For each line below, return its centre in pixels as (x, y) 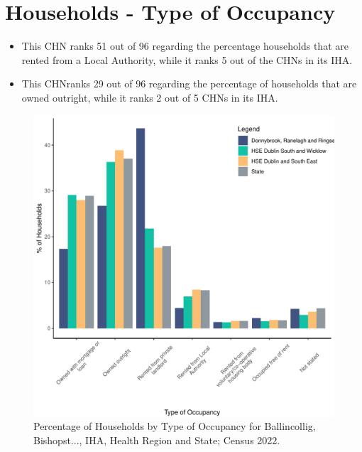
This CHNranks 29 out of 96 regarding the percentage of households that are (189, 84)
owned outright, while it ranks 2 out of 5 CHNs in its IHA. (150, 97)
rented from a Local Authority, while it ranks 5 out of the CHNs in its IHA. (187, 59)
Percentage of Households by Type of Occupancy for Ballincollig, (175, 426)
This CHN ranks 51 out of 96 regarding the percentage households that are (185, 46)
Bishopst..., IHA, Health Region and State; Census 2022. (157, 440)
